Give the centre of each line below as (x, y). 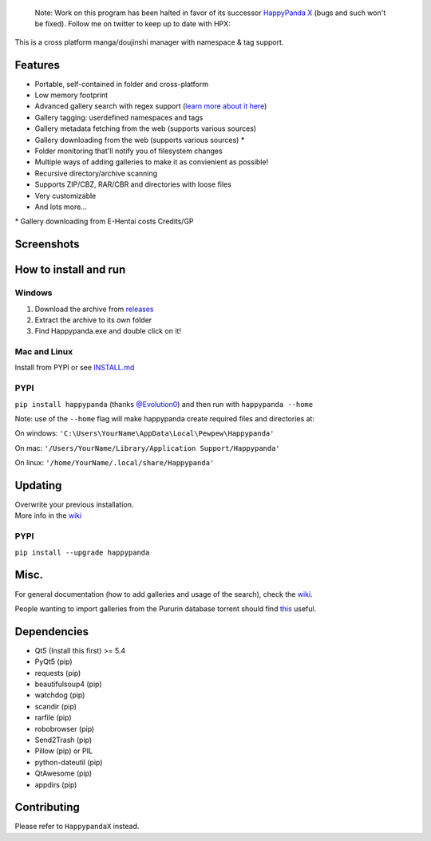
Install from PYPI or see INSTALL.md (75, 368)
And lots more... (61, 207)
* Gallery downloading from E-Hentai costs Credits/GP (105, 221)
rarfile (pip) (53, 717)
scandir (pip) (56, 706)
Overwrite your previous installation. (74, 505)
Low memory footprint (71, 95)
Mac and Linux (44, 352)
